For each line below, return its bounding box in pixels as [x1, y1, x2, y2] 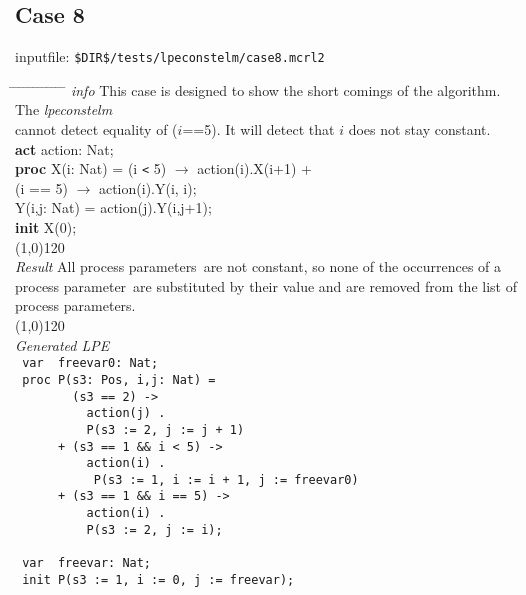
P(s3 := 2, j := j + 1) [86, 422, 245, 437]
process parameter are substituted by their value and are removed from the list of [15, 275, 517, 296]
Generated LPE [15, 334, 110, 355]
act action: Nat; [15, 138, 114, 159]
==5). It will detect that [182, 119, 335, 140]
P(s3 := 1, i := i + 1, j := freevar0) [93, 472, 359, 487]
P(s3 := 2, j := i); [86, 522, 223, 537]
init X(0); [15, 217, 77, 238]
